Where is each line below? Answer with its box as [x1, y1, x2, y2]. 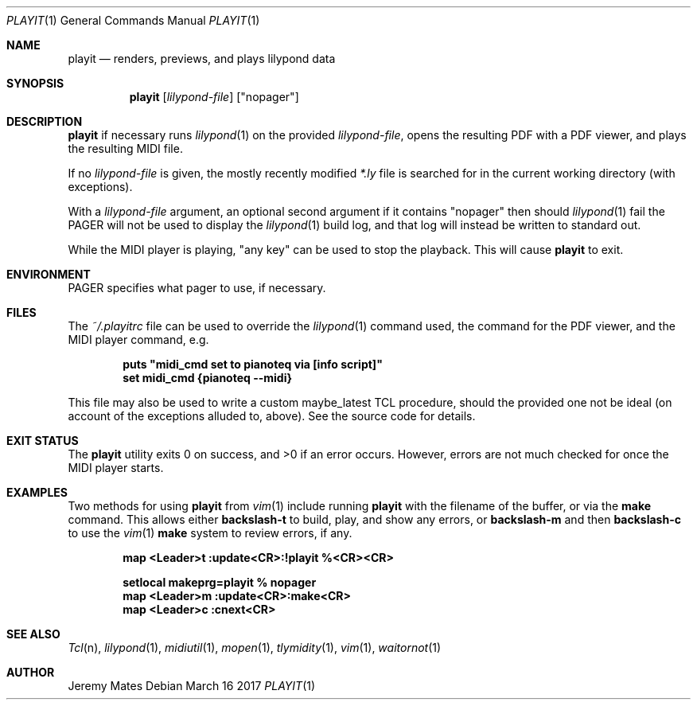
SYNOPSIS [6, 76, 64, 90]
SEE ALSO [6, 627, 60, 641]
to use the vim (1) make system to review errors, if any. [68, 526, 352, 540]
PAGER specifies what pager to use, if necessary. [68, 281, 326, 294]
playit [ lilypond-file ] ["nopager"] [129, 90, 299, 103]
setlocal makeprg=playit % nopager [123, 575, 317, 589]
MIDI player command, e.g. [68, 333, 209, 346]
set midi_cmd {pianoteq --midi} [123, 371, 293, 384]
